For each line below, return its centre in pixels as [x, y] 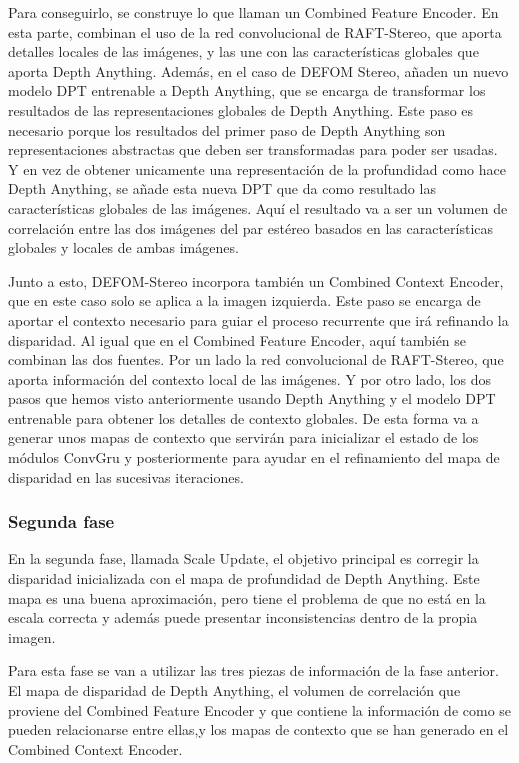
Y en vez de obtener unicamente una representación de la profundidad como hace [257, 168]
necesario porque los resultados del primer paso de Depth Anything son [227, 129]
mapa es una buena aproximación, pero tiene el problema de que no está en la [247, 597]
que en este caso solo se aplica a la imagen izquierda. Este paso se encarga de [244, 300]
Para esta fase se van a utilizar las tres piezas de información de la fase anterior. [253, 670]
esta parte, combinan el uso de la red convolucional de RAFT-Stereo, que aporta [255, 31]
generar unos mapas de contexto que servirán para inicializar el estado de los [243, 437]
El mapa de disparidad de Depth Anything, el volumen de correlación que [234, 690]
